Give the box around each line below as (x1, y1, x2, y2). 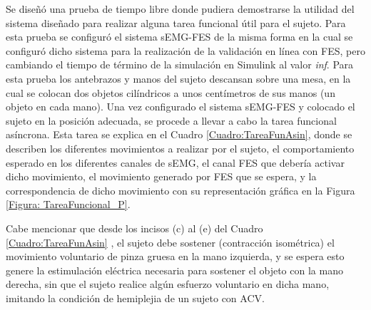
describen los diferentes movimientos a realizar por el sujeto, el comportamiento (6, 140, 355, 155)
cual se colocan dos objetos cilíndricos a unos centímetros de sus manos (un (6, 85, 335, 100)
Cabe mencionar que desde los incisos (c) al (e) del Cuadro (6, 220, 263, 235)
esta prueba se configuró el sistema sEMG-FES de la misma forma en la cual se (6, 29, 353, 44)
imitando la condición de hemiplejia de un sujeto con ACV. (6, 290, 265, 305)
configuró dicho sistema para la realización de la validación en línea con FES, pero (6, 43, 365, 58)
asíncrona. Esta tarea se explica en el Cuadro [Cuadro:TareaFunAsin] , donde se (6, 127, 352, 142)
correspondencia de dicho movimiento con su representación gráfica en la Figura (6, 182, 355, 197)
